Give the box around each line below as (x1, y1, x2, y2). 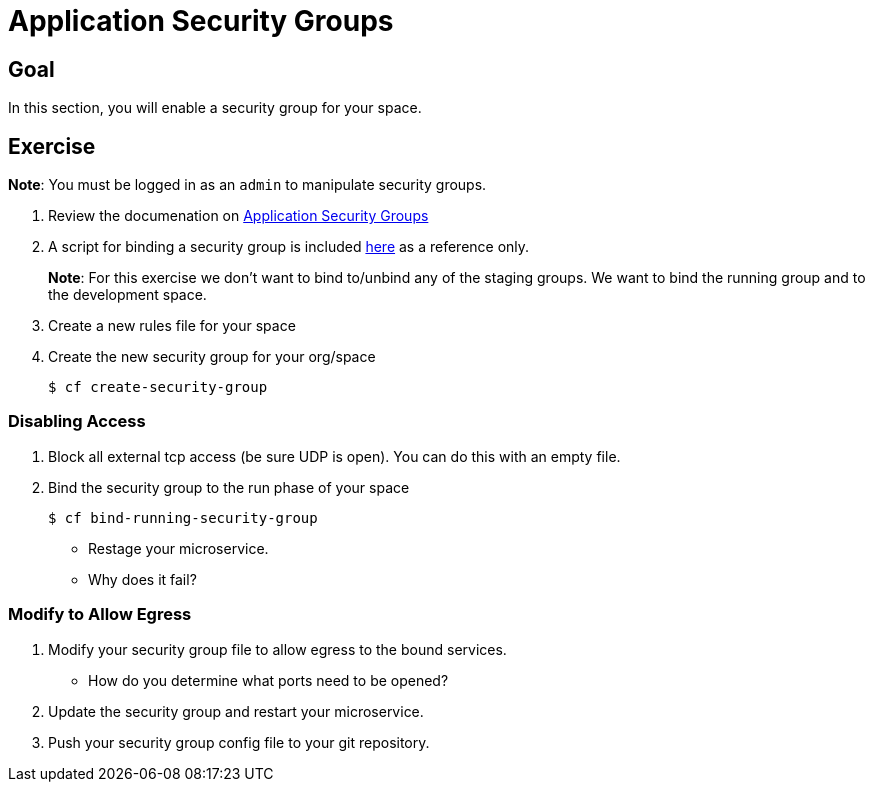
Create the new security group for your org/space (48, 348, 376, 366)
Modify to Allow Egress (8, 604, 192, 625)
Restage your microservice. (88, 539, 269, 557)
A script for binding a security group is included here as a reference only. (48, 238, 530, 256)
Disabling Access (8, 411, 146, 432)
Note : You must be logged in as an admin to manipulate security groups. (8, 176, 487, 194)
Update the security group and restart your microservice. (48, 702, 424, 720)
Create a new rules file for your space (48, 317, 296, 335)
